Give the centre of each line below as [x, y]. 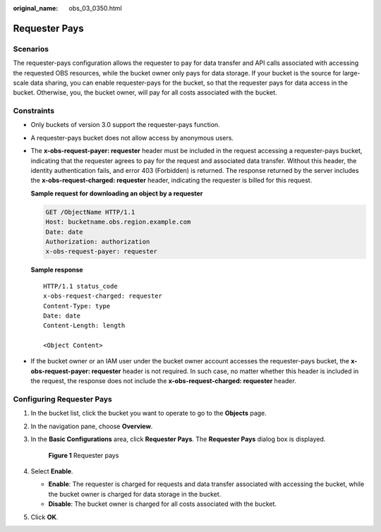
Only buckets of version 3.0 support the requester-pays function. [125, 125]
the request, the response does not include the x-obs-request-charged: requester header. [163, 381]
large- [351, 73]
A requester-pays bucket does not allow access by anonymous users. [132, 138]
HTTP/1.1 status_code [80, 286]
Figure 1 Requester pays [84, 455]
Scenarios [31, 49]
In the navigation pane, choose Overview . [92, 426]
